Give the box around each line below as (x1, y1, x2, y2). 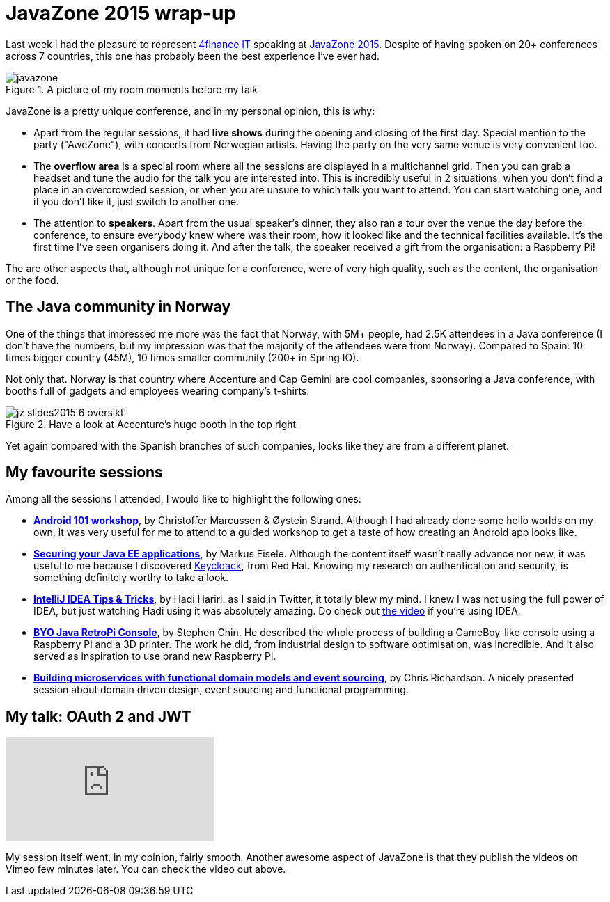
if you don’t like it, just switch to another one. (33, 195, 240, 207)
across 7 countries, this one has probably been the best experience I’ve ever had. (6, 49, 380, 62)
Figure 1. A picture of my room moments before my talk (6, 83, 258, 95)
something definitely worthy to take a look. (33, 571, 229, 584)
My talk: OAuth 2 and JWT (6, 707, 191, 725)
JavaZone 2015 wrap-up (6, 1, 236, 25)
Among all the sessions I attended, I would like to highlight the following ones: (6, 493, 361, 505)
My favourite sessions (6, 464, 163, 482)
